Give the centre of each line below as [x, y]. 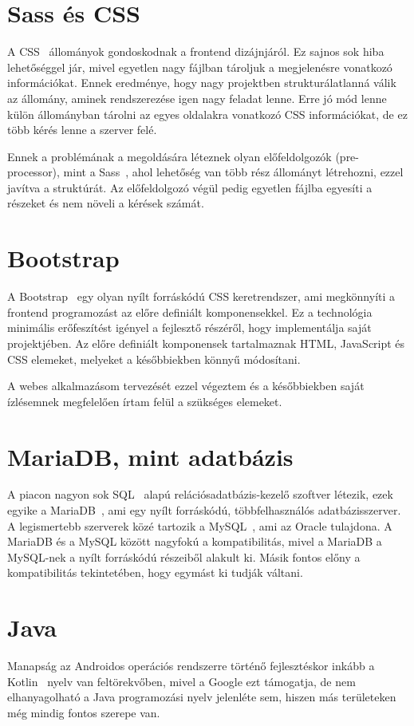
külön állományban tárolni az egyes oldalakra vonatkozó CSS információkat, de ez [207, 114]
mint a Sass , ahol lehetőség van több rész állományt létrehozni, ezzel [233, 172]
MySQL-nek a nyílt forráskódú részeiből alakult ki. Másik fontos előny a [184, 556]
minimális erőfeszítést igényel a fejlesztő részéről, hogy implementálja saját [189, 327]
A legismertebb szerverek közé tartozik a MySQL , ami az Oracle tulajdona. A [200, 525]
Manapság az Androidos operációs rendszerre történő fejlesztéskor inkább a [191, 666]
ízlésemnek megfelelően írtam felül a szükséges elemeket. [145, 401]
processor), [34, 172]
